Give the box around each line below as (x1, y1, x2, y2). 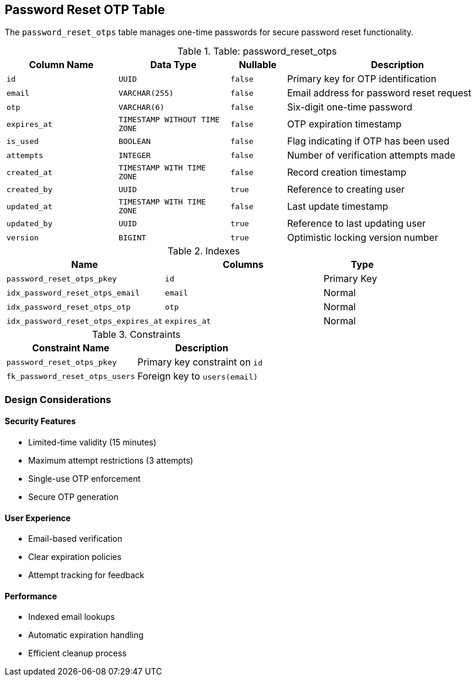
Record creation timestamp (287, 166, 407, 179)
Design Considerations (5, 393, 112, 405)
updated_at (6, 202, 53, 211)
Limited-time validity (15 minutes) (28, 437, 157, 448)
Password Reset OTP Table (5, 2, 165, 17)
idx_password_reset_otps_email (6, 288, 140, 297)
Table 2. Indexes (167, 245, 240, 257)
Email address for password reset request (287, 87, 471, 99)
